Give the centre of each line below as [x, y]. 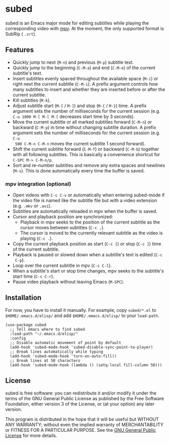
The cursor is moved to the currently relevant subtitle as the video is [92, 233]
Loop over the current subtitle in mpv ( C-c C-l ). [62, 265]
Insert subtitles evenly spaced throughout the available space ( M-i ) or [85, 78]
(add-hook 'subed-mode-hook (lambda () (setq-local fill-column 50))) [86, 365]
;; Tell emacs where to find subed [47, 329]
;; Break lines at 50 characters [45, 360]
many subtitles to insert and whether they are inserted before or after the [89, 89]
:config [18, 338]
